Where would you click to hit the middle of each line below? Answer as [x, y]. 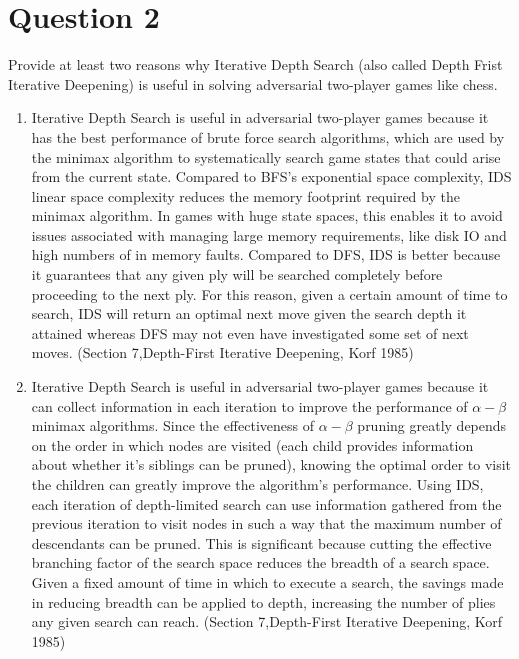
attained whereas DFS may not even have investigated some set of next [250, 332]
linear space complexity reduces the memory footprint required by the [245, 195]
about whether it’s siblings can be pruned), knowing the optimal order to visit [271, 464]
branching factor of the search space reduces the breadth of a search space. [260, 562]
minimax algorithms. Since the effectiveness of [172, 425]
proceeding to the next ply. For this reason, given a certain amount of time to [269, 293]
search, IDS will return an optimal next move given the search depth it [249, 313]
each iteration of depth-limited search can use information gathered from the [266, 503]
